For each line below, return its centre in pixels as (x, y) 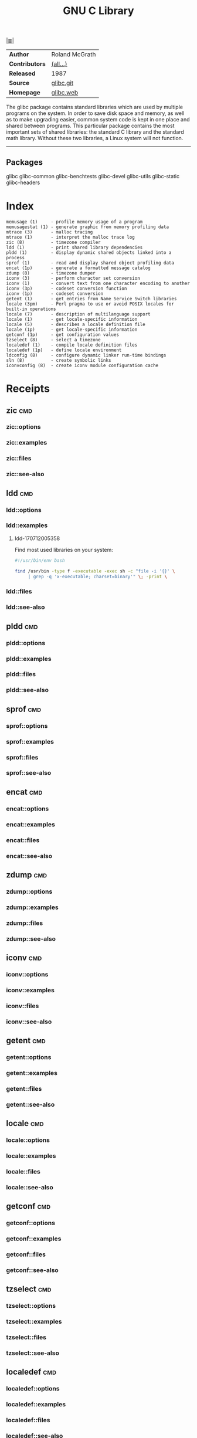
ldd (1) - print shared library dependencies (74, 247)
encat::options (28, 809)
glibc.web (65, 93)
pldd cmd (22, 626)
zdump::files (25, 923)
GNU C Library (98, 11)
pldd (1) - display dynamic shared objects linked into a (89, 252)
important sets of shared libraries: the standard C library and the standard (95, 132)
